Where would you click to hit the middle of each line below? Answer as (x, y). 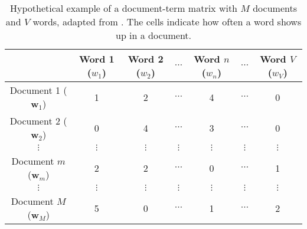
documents (275, 8)
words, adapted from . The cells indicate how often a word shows (167, 22)
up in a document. (153, 35)
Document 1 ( (38, 90)
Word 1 (97, 59)
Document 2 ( (38, 121)
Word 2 (146, 59)
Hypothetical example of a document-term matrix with (124, 8)
